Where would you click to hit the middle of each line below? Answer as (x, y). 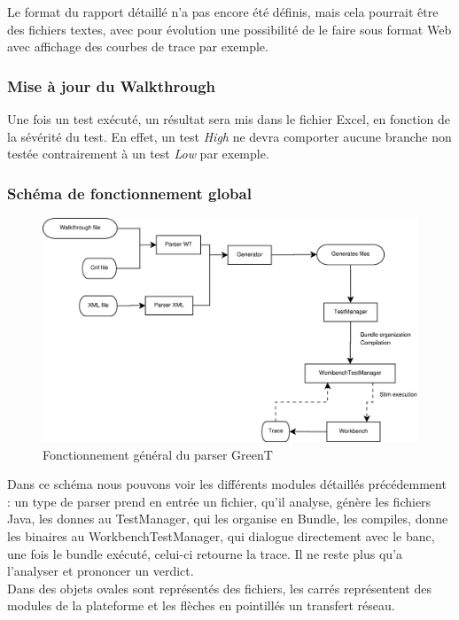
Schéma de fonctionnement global (129, 193)
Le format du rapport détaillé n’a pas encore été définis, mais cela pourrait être (223, 12)
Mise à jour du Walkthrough (112, 85)
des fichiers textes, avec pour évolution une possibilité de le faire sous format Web (229, 29)
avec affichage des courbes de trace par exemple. (138, 46)
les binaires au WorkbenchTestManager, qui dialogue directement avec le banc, (221, 535)
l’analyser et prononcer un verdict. (101, 571)
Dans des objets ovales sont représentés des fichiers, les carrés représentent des (219, 588)
